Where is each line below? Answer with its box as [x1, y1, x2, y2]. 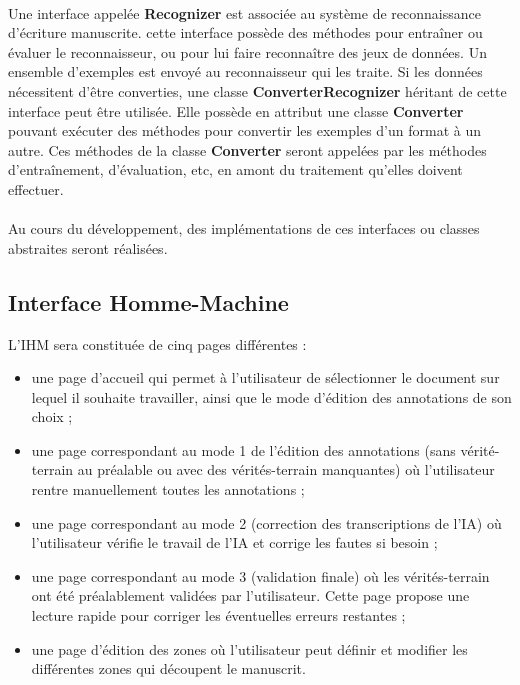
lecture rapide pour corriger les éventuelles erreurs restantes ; [31, 605, 406, 626]
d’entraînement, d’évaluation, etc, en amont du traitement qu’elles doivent [8, 159, 463, 180]
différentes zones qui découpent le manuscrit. [31, 658, 306, 679]
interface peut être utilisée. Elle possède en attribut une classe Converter [8, 100, 464, 121]
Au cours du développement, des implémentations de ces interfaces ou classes [8, 218, 480, 239]
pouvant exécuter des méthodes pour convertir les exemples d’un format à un [8, 120, 481, 141]
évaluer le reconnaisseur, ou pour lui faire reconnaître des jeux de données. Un [8, 41, 487, 62]
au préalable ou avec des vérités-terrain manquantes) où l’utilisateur [77, 459, 495, 480]
